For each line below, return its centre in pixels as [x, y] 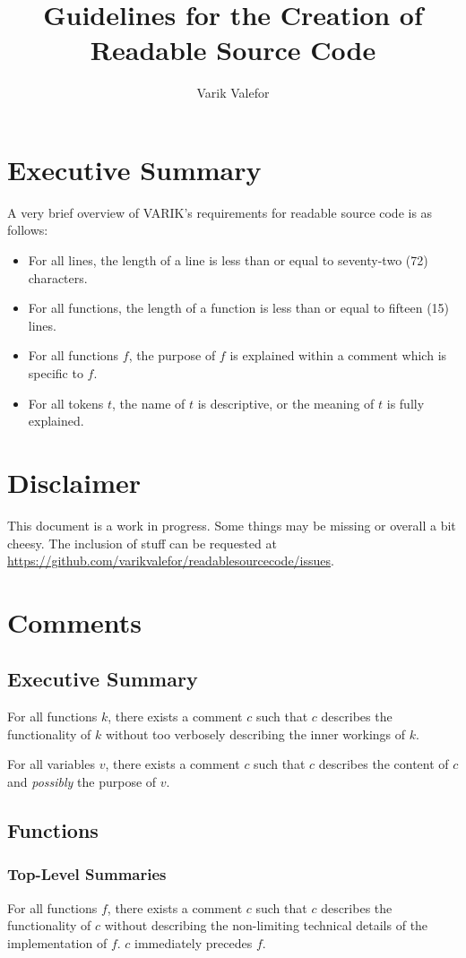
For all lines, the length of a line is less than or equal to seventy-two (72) [228, 260]
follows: [28, 230]
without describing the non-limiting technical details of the [266, 925]
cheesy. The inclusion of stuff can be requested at [142, 543]
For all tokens [66, 403]
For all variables [51, 764]
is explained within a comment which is [338, 355]
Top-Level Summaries [87, 874]
